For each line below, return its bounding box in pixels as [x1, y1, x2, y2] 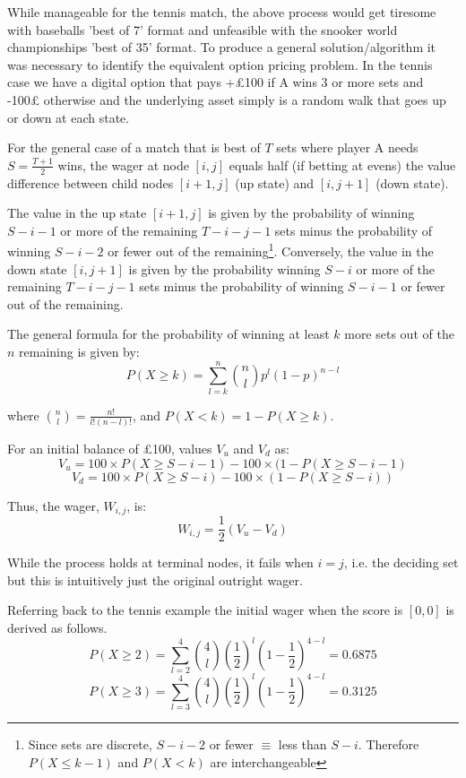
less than [278, 735, 327, 754]
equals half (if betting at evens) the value [229, 155, 456, 174]
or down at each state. [7, 108, 130, 126]
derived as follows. [7, 618, 108, 636]
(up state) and [235, 173, 315, 192]
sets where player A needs [276, 138, 419, 157]
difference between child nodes [7, 173, 174, 192]
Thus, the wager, [7, 496, 99, 514]
